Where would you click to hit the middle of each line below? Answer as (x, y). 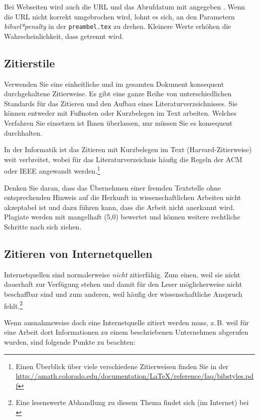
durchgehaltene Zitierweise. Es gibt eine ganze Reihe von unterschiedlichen (118, 94)
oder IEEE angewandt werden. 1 (52, 170)
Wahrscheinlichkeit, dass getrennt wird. (64, 36)
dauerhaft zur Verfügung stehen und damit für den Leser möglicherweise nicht (123, 284)
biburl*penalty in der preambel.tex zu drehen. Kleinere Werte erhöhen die (118, 26)
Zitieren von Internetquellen (78, 253)
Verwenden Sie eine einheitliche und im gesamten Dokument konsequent (114, 84)
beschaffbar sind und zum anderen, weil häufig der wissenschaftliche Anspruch (123, 294)
